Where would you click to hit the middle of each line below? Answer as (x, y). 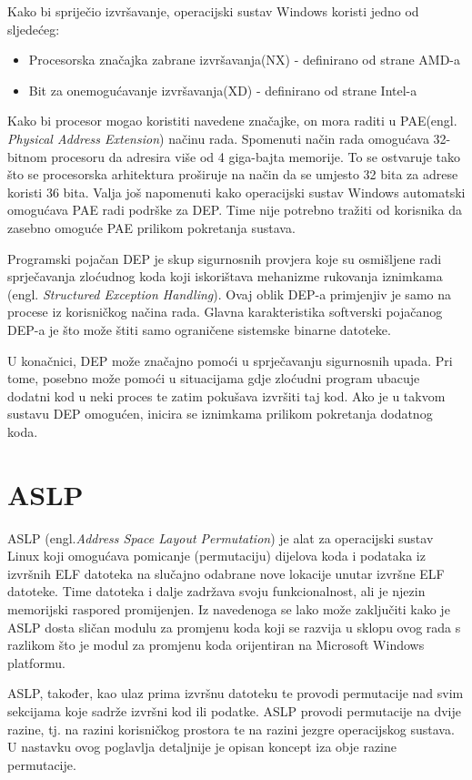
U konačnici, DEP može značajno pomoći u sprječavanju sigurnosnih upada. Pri (230, 360)
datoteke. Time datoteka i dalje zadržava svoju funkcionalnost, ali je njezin (216, 591)
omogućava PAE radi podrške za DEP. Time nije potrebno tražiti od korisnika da (235, 210)
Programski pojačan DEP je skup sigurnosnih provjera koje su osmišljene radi (225, 258)
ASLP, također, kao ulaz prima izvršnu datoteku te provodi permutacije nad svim (236, 693)
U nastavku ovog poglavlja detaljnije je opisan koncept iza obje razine (202, 747)
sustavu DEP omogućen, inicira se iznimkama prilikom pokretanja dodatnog (220, 414)
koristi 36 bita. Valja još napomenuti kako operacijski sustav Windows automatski (236, 192)
